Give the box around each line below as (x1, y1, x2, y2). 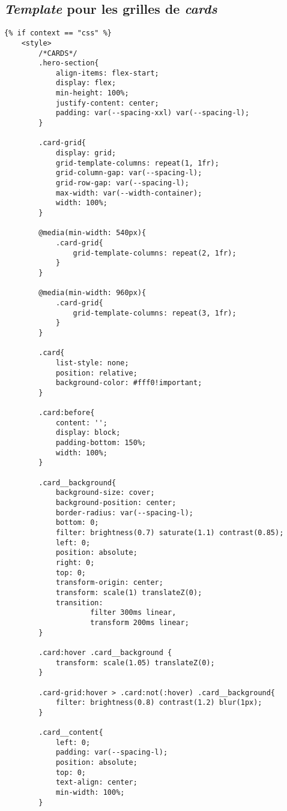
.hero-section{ (38, 59, 99, 68)
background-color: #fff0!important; (55, 379, 202, 388)
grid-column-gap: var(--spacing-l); (55, 169, 202, 178)
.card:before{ (38, 408, 95, 417)
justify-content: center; (55, 98, 159, 107)
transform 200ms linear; (90, 618, 189, 627)
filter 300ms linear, (90, 608, 177, 617)
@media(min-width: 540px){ (38, 229, 147, 238)
